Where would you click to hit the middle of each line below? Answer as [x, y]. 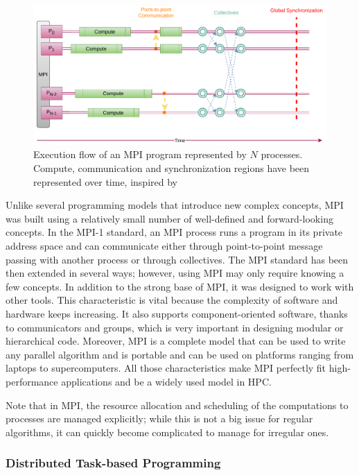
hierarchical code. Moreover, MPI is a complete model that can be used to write [176, 341]
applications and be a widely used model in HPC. [166, 381]
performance [32, 381]
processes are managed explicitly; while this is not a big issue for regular [159, 418]
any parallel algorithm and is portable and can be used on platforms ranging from [180, 354]
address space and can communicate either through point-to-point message [164, 245]
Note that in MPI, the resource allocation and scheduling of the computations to [177, 405]
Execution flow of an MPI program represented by [140, 154]
